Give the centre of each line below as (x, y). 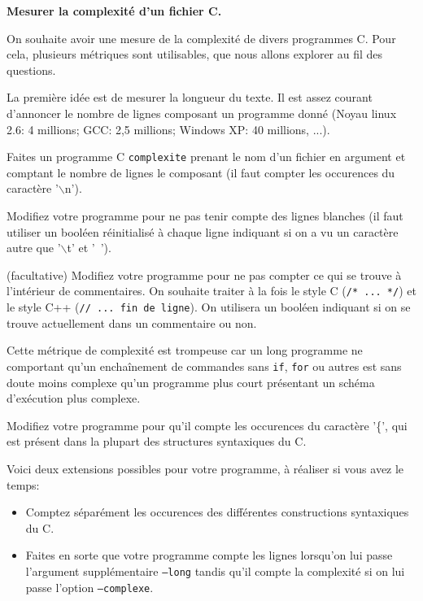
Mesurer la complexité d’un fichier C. (114, 11)
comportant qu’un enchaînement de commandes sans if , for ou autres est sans (204, 366)
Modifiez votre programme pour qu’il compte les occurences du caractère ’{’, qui (207, 425)
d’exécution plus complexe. (74, 398)
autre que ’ (34, 248)
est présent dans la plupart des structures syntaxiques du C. (157, 441)
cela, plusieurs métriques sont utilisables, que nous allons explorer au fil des (195, 54)
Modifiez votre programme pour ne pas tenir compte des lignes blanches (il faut (205, 216)
